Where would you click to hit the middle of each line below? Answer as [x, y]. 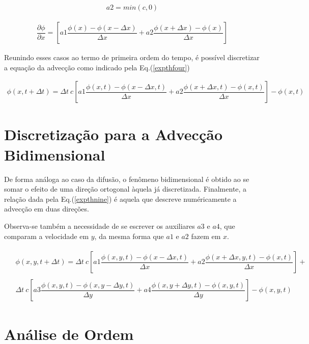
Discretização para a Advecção [113, 134]
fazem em [206, 236]
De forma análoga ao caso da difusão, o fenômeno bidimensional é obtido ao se [127, 179]
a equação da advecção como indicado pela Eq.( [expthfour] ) [97, 67]
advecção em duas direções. [47, 209]
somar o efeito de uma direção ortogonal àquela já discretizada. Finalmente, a [125, 189]
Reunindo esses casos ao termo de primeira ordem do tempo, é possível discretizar [132, 57]
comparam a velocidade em [47, 236]
